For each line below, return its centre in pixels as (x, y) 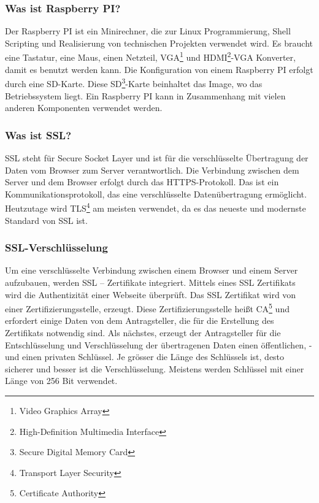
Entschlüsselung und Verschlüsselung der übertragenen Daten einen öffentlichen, (156, 344)
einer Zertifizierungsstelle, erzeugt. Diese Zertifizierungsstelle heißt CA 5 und (147, 308)
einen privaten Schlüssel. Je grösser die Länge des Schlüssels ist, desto (153, 357)
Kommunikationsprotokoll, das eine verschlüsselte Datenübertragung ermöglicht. (156, 194)
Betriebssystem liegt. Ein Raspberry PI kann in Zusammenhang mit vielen (145, 95)
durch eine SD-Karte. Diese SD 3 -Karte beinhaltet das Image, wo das (134, 83)
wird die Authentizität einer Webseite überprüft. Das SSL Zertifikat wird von (151, 294)
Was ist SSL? (38, 135)
